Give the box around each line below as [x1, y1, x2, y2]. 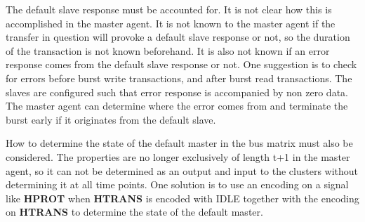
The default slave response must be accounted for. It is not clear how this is [6, 2, 332, 16]
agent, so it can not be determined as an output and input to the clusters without [6, 163, 359, 178]
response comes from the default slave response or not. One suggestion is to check [6, 57, 357, 72]
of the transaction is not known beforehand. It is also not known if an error [6, 43, 330, 58]
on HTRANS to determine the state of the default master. [6, 204, 263, 219]
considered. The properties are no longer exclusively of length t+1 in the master [6, 149, 350, 164]
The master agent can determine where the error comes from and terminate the [6, 98, 348, 113]
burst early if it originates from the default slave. [6, 112, 216, 126]
